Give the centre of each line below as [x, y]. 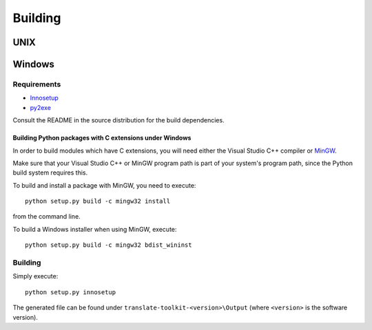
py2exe [41, 107]
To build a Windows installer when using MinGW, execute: [95, 229]
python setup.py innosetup [71, 292]
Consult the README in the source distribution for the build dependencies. [118, 120]
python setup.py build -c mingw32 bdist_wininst [108, 245]
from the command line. [46, 217]
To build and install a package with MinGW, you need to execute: [104, 185]
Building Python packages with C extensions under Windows [102, 138]
